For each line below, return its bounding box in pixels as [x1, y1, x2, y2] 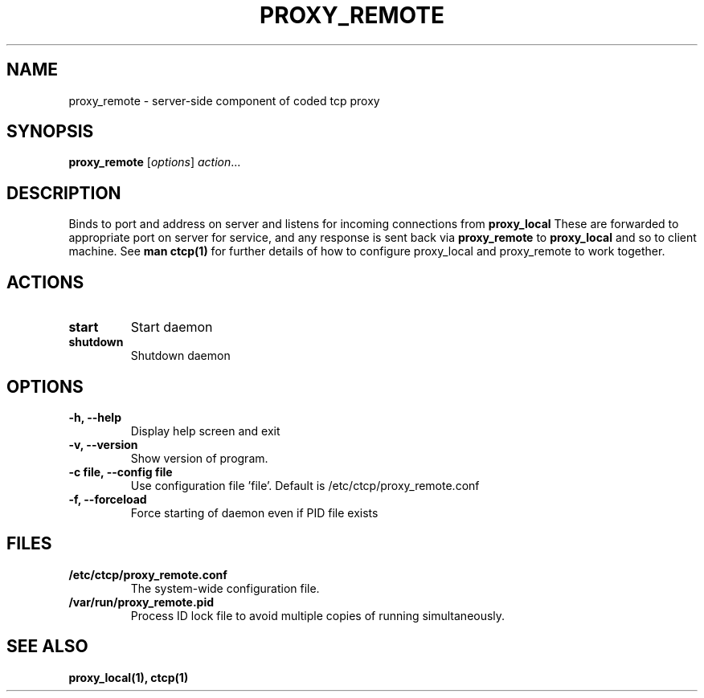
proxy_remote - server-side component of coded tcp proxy [68, 93, 380, 108]
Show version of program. [130, 451, 268, 465]
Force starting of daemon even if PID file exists [130, 505, 379, 520]
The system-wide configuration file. [130, 581, 320, 595]
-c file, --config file [68, 464, 173, 479]
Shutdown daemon [130, 349, 231, 363]
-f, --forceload [68, 492, 147, 506]
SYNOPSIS [6, 121, 94, 142]
